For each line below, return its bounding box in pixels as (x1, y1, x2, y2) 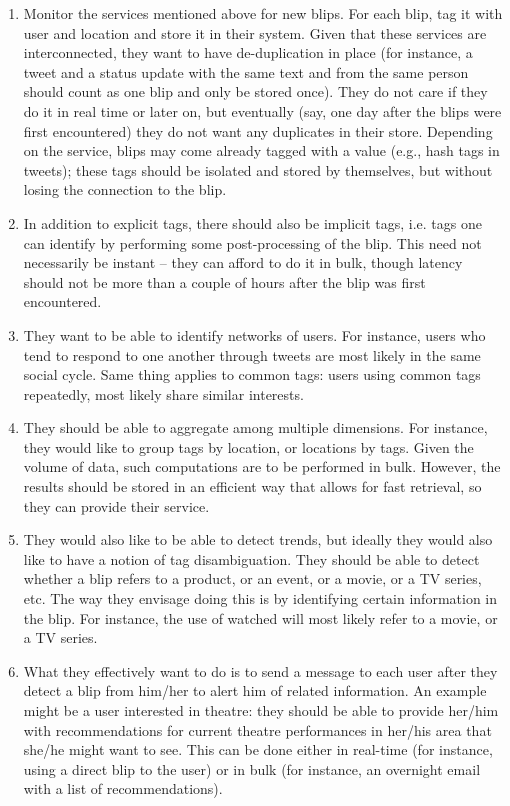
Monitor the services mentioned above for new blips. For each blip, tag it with (23, 3, 503, 23)
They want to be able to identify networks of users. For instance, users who (23, 324, 486, 345)
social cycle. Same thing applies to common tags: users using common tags (23, 364, 481, 385)
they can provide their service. (23, 495, 210, 516)
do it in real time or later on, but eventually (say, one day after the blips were (23, 100, 502, 121)
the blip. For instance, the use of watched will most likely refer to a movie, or (23, 607, 498, 628)
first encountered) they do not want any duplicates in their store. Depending (23, 120, 493, 141)
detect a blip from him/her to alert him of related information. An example (23, 680, 487, 701)
